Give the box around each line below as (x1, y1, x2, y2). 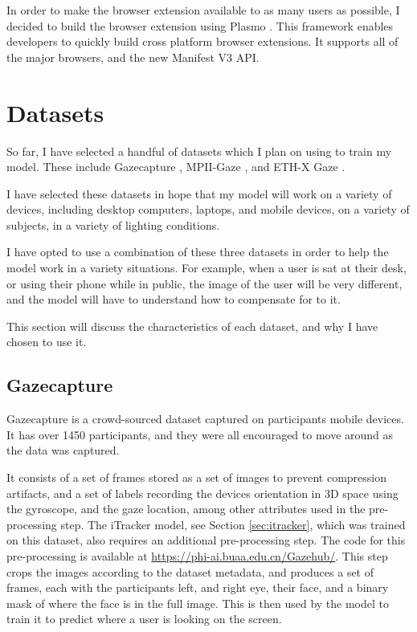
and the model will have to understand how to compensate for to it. (6, 291, 341, 308)
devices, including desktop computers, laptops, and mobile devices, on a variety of (6, 201, 410, 218)
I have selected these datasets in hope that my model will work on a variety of (6, 185, 392, 202)
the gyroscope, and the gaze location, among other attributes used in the (6, 500, 366, 517)
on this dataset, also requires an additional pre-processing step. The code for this (6, 532, 406, 548)
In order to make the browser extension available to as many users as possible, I (6, 2, 400, 18)
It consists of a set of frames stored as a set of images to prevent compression (6, 469, 387, 486)
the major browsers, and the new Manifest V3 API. (6, 48, 260, 65)
